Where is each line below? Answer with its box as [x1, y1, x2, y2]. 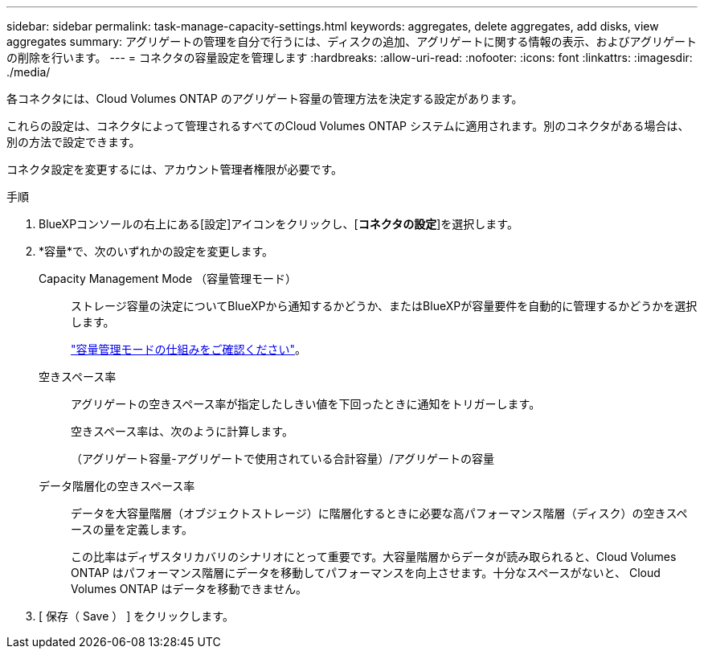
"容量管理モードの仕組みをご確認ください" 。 [71, 342, 307, 356]
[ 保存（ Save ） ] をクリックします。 [39, 609, 234, 623]
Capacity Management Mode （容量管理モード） [39, 272, 297, 285]
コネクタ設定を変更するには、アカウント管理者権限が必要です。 [6, 162, 343, 176]
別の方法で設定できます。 [6, 135, 141, 149]
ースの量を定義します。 [71, 522, 193, 536]
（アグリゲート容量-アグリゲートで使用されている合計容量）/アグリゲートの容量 [71, 452, 494, 465]
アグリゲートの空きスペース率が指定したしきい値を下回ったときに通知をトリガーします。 [71, 397, 541, 411]
